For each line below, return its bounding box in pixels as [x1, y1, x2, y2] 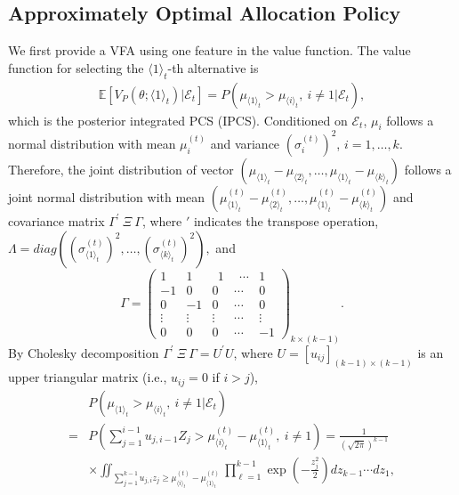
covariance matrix [8, 211, 105, 230]
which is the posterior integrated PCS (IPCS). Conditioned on [8, 110, 348, 129]
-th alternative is [167, 58, 259, 77]
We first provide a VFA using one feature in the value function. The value [8, 41, 411, 60]
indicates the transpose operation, [193, 211, 379, 230]
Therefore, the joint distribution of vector [8, 159, 234, 178]
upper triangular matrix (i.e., [8, 368, 167, 386]
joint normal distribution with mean [8, 187, 205, 206]
